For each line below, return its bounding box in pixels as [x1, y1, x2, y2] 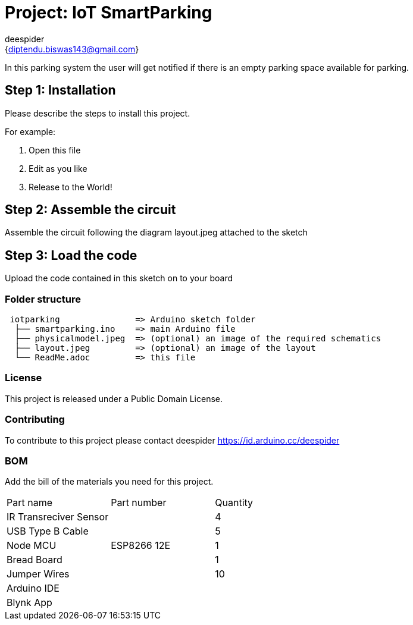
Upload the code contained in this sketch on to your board [5, 273, 233, 284]
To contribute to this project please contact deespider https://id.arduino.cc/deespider [5, 435, 340, 445]
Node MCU [7, 539, 57, 552]
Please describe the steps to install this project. [5, 108, 190, 118]
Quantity [215, 497, 254, 509]
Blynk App [7, 596, 52, 609]
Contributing [5, 413, 65, 426]
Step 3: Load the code [5, 247, 137, 263]
